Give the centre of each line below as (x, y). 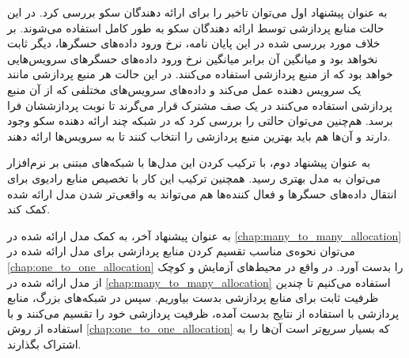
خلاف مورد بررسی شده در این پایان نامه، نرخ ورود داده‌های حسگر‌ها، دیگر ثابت (194, 43)
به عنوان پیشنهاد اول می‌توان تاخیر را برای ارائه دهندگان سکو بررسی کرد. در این (197, 12)
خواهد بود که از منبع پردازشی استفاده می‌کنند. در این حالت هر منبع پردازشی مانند (200, 74)
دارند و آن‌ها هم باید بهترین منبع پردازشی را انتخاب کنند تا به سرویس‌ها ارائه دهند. (199, 136)
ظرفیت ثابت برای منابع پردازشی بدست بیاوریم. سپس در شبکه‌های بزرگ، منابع (193, 298)
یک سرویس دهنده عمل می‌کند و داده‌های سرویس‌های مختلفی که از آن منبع (184, 89)
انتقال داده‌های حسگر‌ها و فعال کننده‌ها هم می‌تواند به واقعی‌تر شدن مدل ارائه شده (202, 193)
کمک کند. (29, 209)
